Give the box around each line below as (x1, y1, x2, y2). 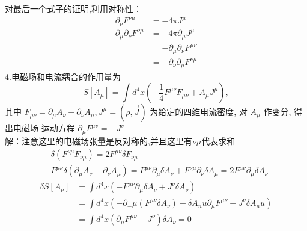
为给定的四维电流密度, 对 (150, 105, 248, 118)
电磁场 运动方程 (13, 122, 75, 134)
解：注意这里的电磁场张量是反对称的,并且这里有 (5, 134, 192, 147)
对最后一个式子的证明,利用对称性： (5, 2, 142, 14)
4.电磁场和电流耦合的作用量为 (5, 70, 121, 82)
